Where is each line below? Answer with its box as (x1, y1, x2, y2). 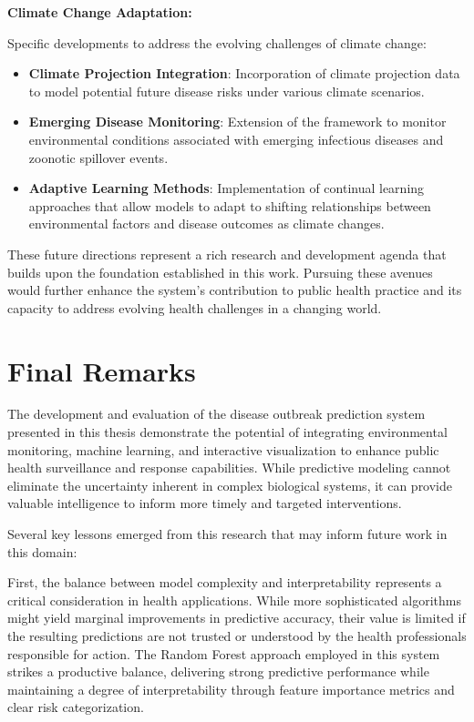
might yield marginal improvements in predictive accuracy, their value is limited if (7, 608, 466, 627)
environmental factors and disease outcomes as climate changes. (28, 214, 385, 233)
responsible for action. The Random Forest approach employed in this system (7, 644, 440, 663)
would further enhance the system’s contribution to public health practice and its (7, 280, 462, 300)
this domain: (7, 542, 77, 561)
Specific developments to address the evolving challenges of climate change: (7, 33, 427, 52)
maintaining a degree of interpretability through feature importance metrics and (7, 679, 455, 698)
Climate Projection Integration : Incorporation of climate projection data (28, 64, 460, 83)
